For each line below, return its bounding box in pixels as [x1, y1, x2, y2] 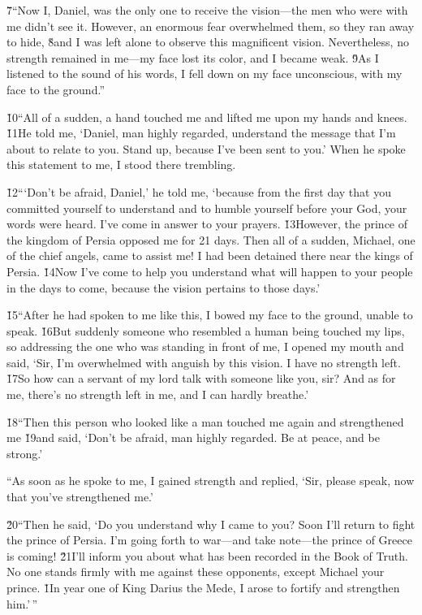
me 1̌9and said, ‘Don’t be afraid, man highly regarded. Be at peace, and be [6, 429, 380, 446]
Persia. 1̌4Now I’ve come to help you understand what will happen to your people [6, 262, 413, 279]
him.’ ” [6, 595, 38, 612]
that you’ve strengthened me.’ [6, 488, 153, 505]
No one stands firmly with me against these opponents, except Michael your [6, 563, 385, 580]
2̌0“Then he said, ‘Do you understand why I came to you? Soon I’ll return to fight [6, 515, 416, 532]
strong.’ [6, 444, 43, 461]
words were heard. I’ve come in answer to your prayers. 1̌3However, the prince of [6, 215, 408, 232]
